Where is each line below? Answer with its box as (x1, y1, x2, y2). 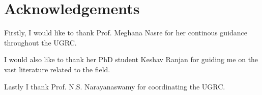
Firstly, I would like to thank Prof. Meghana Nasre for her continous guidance (4, 27, 248, 38)
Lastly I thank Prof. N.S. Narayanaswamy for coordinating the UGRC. (4, 81, 225, 91)
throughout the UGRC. (4, 37, 77, 47)
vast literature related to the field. (4, 64, 110, 74)
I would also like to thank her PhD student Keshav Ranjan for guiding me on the (4, 54, 258, 65)
